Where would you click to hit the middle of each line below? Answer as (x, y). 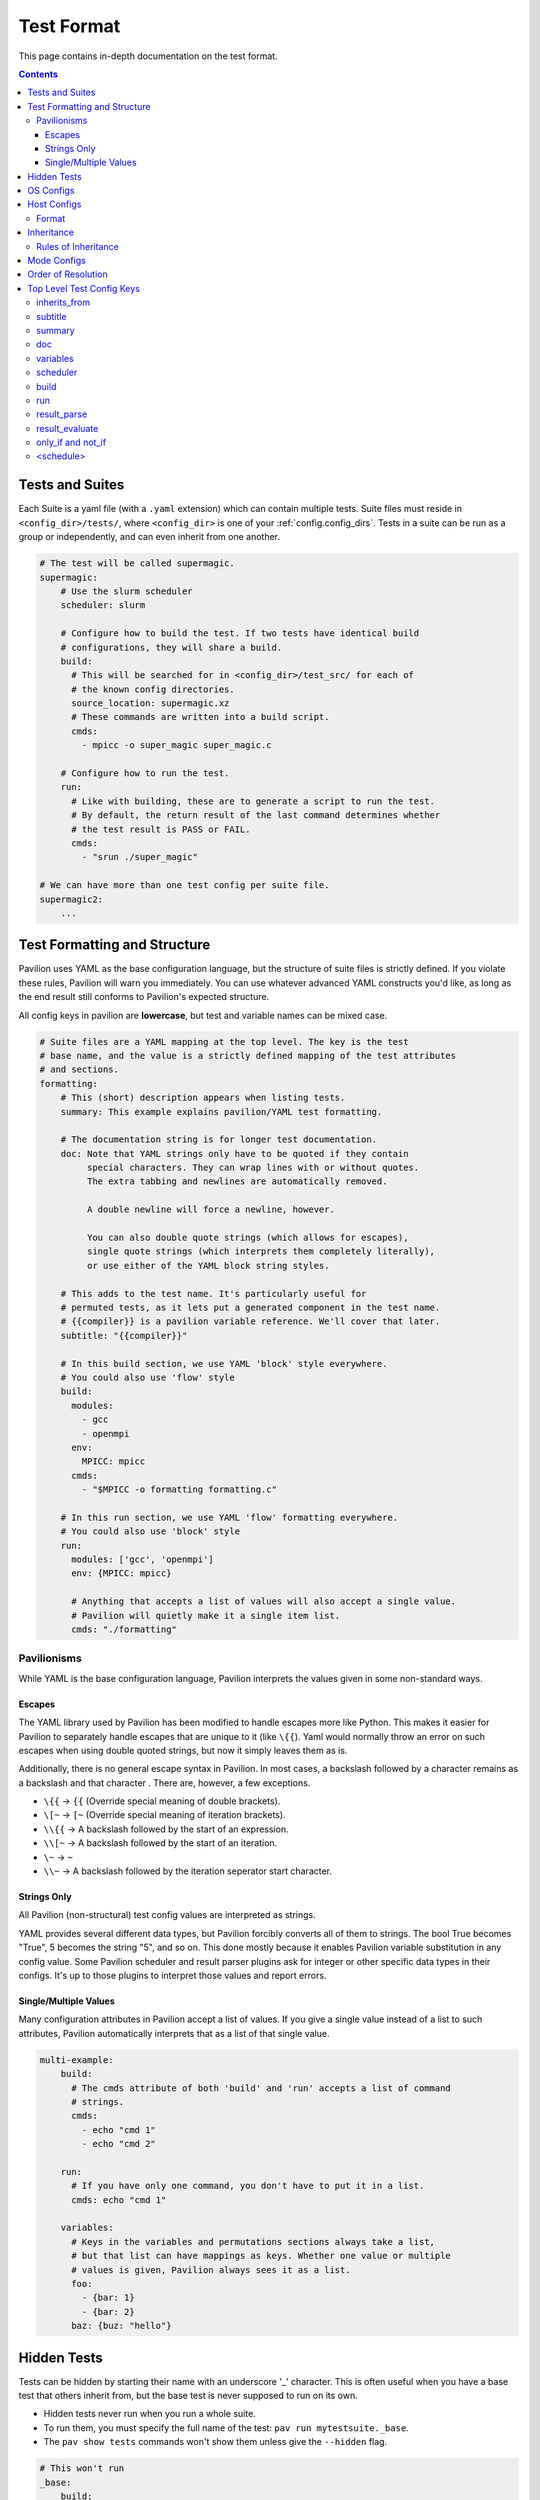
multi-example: (76, 2059)
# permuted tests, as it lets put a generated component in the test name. (250, 1307)
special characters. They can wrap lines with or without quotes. (253, 1168)
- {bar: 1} (108, 2298)
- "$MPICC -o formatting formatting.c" (179, 1489)
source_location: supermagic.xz (150, 703)
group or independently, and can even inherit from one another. (149, 537)
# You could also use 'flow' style (147, 1377)
